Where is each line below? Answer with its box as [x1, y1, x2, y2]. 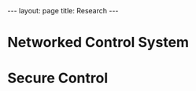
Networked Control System [7, 34, 190, 52]
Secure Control [7, 69, 108, 87]
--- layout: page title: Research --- [7, 6, 119, 15]
